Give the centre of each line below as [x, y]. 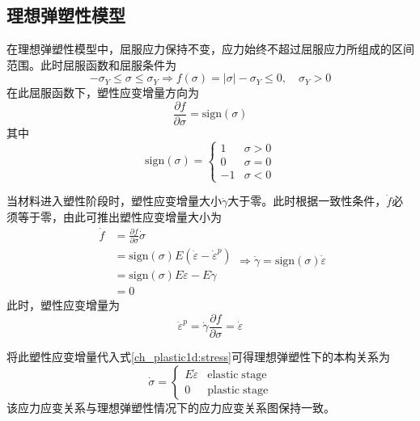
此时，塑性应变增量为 [63, 305]
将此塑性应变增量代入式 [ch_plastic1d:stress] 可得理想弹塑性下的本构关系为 [199, 356]
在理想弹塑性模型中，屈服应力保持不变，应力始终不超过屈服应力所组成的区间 [210, 49]
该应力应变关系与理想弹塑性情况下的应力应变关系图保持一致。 [171, 407]
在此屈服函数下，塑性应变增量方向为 [103, 93]
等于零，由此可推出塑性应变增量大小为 [119, 216]
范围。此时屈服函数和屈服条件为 [91, 64]
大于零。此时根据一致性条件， [307, 201]
